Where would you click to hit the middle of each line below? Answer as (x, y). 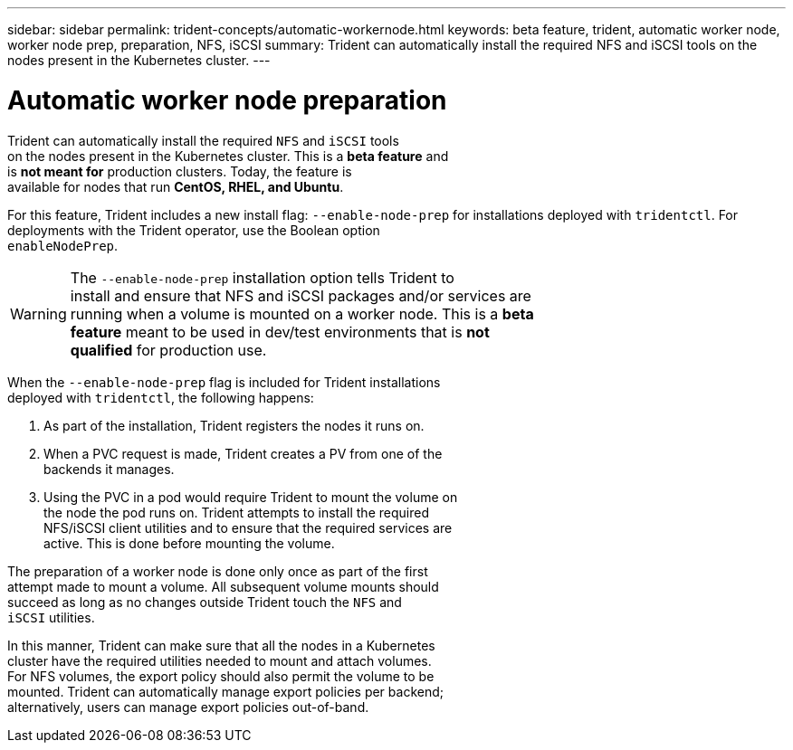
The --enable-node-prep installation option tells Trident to (262, 277)
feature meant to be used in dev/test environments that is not (280, 332)
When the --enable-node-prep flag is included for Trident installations (224, 382)
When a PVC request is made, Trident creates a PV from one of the (243, 453)
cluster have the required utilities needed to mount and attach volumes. (220, 660)
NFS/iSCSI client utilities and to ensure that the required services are (248, 527)
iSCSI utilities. (51, 617)
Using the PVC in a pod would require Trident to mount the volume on (251, 497)
